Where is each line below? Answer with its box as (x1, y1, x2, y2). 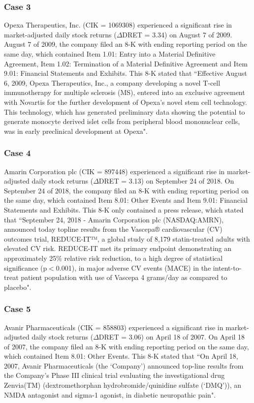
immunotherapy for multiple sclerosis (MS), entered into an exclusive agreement (4, 87, 245, 97)
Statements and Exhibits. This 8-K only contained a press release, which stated (4, 204, 244, 215)
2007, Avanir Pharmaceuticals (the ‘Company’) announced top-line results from (4, 360, 244, 371)
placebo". (4, 281, 32, 292)
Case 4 (4, 147, 31, 159)
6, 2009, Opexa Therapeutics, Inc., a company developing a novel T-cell (4, 77, 221, 88)
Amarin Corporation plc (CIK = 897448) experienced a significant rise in (4, 166, 225, 176)
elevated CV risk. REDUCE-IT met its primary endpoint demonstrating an (4, 243, 231, 253)
